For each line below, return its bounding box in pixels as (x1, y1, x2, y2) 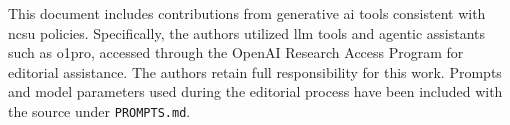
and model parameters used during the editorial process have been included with (8, 81, 503, 102)
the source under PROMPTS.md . (8, 100, 191, 121)
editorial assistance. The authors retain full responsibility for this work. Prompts (8, 61, 502, 82)
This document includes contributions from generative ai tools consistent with (8, 3, 486, 23)
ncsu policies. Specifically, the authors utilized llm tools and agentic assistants (8, 22, 486, 43)
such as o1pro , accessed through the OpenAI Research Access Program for (8, 42, 464, 63)
